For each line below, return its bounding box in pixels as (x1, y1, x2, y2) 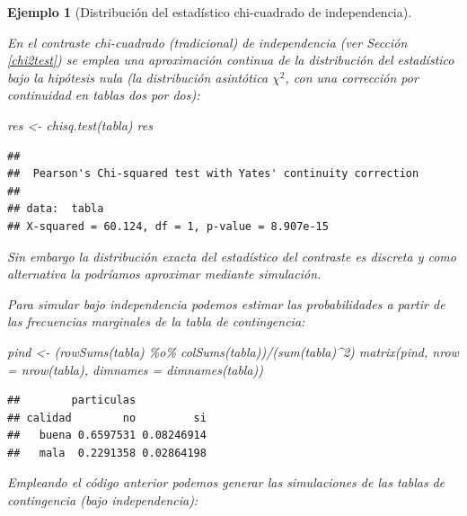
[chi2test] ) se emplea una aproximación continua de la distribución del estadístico (7, 50, 454, 69)
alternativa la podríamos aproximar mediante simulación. (7, 264, 322, 283)
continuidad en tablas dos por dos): (7, 85, 200, 104)
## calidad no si (7, 411, 207, 424)
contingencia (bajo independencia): (7, 491, 198, 510)
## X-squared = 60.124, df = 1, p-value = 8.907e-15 (7, 219, 329, 233)
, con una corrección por (285, 67, 419, 86)
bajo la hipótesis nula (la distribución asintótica (7, 67, 269, 86)
